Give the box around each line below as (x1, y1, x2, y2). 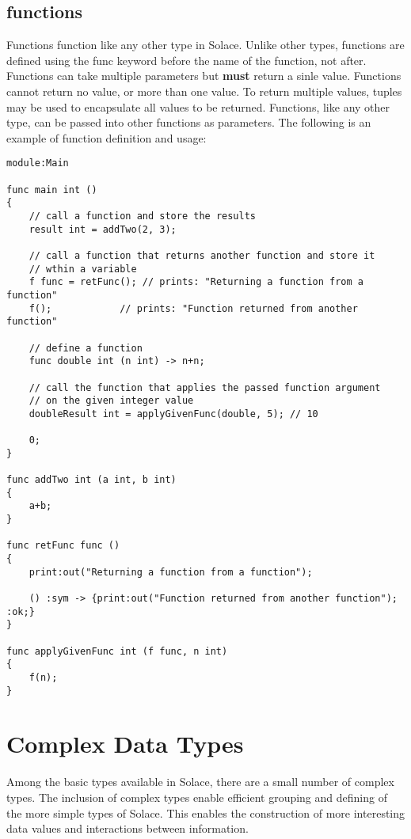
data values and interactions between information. (6, 820, 249, 837)
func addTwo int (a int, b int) (6, 474, 177, 486)
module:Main (6, 158, 69, 169)
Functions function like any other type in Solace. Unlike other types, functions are (6, 36, 405, 53)
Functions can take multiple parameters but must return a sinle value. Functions (6, 67, 401, 84)
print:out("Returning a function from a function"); (29, 566, 313, 578)
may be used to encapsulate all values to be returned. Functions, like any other (6, 98, 390, 115)
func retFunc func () (6, 540, 120, 552)
